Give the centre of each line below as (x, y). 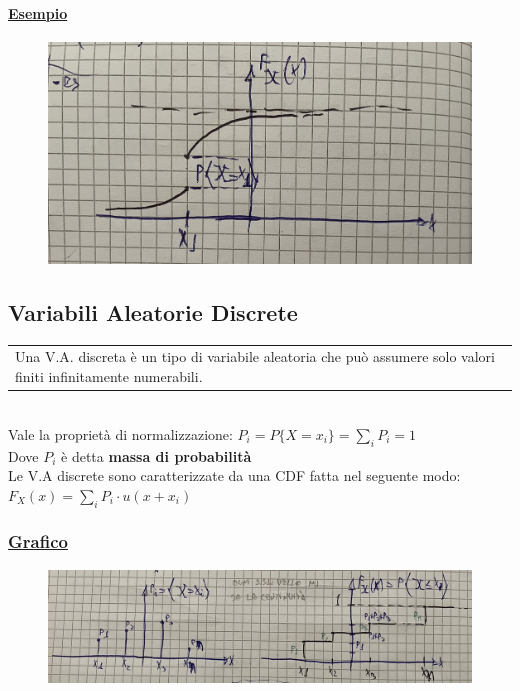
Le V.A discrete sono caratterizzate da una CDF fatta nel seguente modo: (234, 475)
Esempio (38, 12)
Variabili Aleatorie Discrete (153, 311)
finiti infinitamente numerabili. (109, 376)
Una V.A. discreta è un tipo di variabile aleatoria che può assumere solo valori (255, 356)
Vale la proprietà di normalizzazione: (120, 433)
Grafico (38, 541)
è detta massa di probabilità (156, 455)
